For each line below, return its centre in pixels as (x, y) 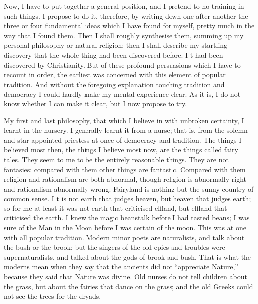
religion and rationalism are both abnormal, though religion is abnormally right (125, 179)
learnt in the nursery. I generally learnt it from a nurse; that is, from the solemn (126, 130)
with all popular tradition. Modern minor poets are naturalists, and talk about (124, 237)
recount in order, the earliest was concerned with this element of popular (115, 74)
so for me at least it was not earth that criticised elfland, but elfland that (116, 208)
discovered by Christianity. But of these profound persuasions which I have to (122, 64)
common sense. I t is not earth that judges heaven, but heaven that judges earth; (128, 198)
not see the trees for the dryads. (53, 296)
